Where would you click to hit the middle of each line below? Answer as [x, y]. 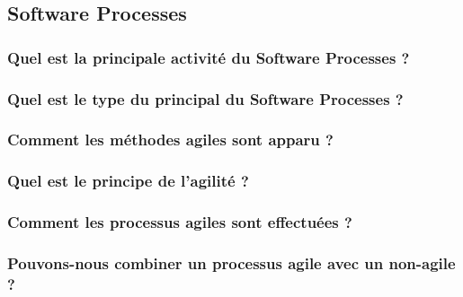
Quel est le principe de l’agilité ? [128, 181]
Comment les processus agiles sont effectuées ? [180, 222]
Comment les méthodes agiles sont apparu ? [170, 140]
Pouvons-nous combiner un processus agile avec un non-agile [231, 262]
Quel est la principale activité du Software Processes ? [209, 57]
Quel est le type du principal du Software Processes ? [205, 98]
